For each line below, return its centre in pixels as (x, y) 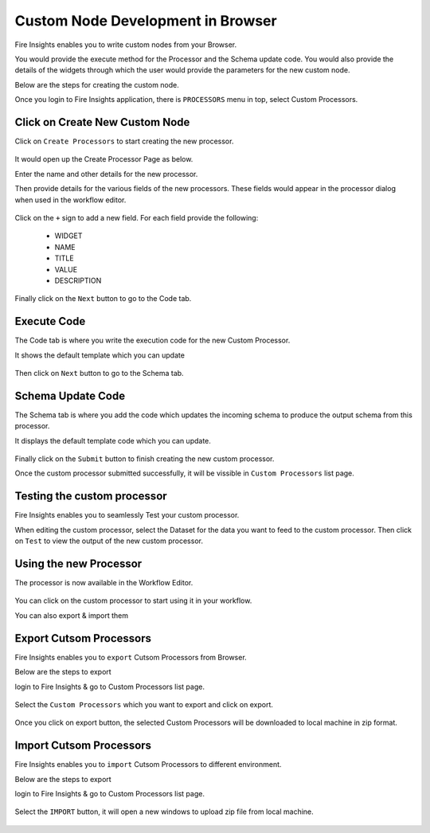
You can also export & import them (72, 615)
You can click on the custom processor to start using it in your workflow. (133, 600)
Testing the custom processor (91, 497)
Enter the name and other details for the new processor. (106, 174)
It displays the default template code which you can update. (113, 440)
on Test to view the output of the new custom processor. (109, 541)
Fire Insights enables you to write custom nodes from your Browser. (126, 45)
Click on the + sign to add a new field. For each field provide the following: (137, 217)
